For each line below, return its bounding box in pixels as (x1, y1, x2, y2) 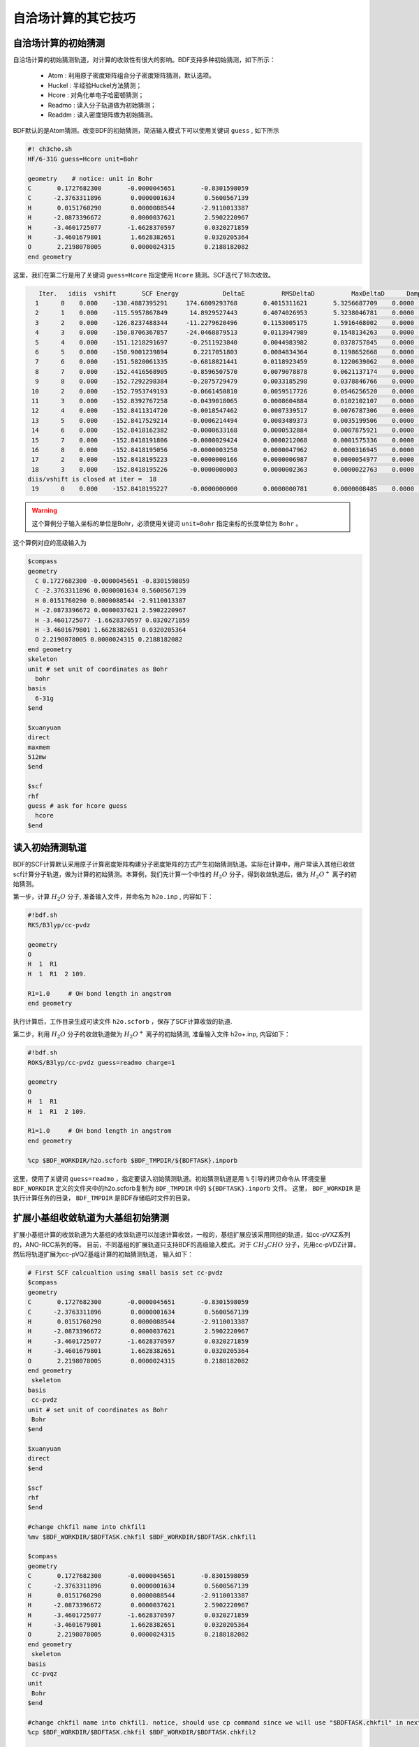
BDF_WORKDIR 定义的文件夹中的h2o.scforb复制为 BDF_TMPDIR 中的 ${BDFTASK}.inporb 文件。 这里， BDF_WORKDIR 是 (13, 1184, 361, 1192)
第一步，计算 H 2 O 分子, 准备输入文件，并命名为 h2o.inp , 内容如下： (13, 892, 214, 903)
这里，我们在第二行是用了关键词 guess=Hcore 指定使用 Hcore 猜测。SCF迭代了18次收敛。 (13, 270, 275, 279)
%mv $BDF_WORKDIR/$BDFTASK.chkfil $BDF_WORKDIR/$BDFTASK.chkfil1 (27, 1532, 256, 1541)
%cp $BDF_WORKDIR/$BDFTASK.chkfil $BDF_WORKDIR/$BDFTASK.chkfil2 (27, 1728, 256, 1737)
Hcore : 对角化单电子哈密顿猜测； (47, 91, 145, 99)
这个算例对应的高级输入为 (13, 539, 87, 547)
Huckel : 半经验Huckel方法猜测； (47, 81, 142, 89)
